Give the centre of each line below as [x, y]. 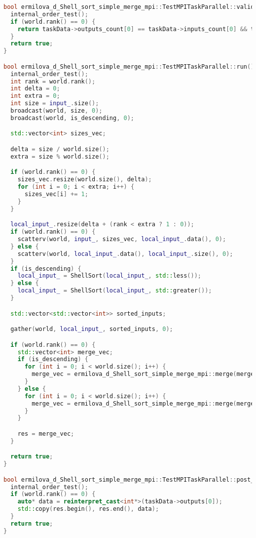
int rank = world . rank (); [53, 81]
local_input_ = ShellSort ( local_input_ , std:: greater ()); [115, 291]
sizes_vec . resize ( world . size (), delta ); [85, 180]
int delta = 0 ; [35, 89]
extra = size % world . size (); [60, 156]
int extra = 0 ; [35, 96]
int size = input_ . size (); [55, 103]
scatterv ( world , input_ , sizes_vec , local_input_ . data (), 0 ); [122, 239]
